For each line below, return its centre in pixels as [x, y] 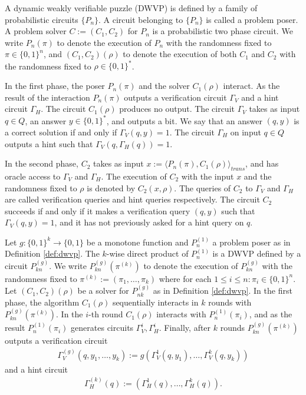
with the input [208, 176]
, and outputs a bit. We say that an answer [185, 120]
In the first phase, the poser [55, 86]
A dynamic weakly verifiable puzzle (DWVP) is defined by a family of [131, 8]
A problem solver [36, 31]
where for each [185, 278]
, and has [262, 163]
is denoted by [111, 187]
